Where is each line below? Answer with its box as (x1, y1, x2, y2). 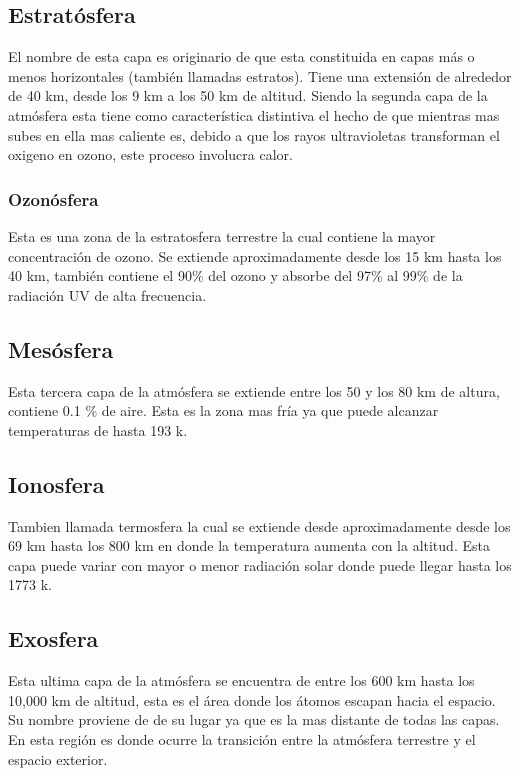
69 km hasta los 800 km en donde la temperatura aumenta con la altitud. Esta (8, 535, 490, 556)
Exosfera (8, 623, 99, 654)
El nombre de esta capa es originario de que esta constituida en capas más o (8, 46, 475, 67)
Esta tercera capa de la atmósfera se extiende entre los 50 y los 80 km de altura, (8, 380, 500, 401)
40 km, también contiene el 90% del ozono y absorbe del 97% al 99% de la (8, 265, 463, 286)
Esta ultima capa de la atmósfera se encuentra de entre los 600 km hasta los (8, 670, 475, 691)
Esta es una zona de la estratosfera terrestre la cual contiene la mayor (8, 225, 436, 246)
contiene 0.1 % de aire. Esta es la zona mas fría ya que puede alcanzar (8, 400, 439, 421)
